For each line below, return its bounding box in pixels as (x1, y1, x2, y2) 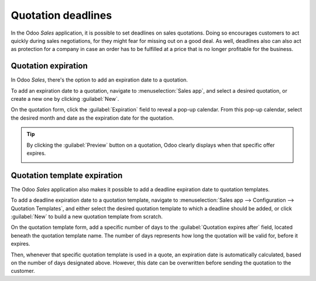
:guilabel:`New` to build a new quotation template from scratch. (11, 213, 163, 220)
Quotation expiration (11, 61, 88, 71)
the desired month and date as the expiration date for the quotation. (11, 114, 174, 121)
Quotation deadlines (11, 9, 112, 22)
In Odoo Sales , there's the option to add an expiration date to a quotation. (11, 76, 188, 83)
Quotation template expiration (11, 170, 123, 180)
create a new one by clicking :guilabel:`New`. (11, 96, 119, 103)
